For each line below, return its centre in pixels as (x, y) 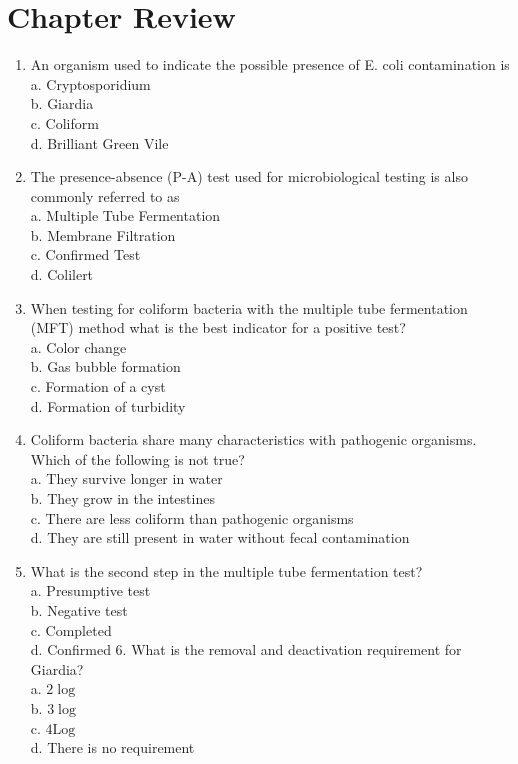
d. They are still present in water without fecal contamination (220, 537)
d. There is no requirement (112, 747)
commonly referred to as (105, 195)
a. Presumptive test (90, 590)
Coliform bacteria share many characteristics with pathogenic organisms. (253, 439)
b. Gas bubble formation (105, 366)
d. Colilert (62, 274)
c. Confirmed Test (85, 254)
